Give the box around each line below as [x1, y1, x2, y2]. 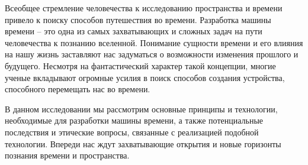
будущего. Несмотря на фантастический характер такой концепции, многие [5, 59, 276, 72]
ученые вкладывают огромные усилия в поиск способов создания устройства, [5, 71, 285, 83]
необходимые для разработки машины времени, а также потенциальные [5, 114, 264, 127]
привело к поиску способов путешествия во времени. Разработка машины [5, 13, 271, 25]
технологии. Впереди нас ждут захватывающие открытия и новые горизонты [5, 137, 281, 150]
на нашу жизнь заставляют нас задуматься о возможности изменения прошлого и [5, 48, 299, 60]
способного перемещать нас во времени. [5, 83, 150, 95]
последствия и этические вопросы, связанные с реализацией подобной [5, 125, 259, 138]
